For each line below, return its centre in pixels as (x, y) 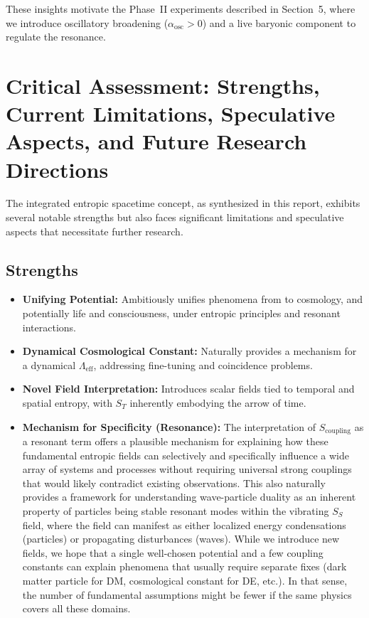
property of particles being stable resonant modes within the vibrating (176, 511)
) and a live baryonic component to (279, 22)
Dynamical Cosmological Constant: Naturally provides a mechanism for (189, 351)
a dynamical (49, 364)
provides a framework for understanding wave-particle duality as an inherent (189, 497)
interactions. (49, 327)
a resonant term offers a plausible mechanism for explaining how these (175, 441)
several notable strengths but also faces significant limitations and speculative (175, 217)
